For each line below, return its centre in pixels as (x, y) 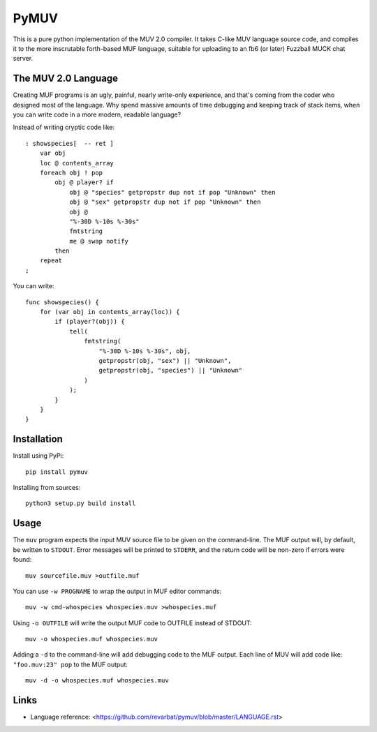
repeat (51, 261)
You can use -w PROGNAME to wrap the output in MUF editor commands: (117, 591)
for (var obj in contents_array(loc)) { (110, 312)
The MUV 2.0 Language (66, 79)
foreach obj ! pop (71, 172)
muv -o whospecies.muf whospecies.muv (92, 639)
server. (23, 59)
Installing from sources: (47, 488)
